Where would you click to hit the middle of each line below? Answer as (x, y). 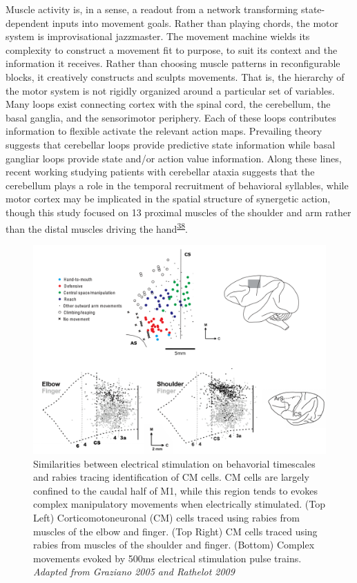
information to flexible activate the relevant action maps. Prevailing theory (164, 131)
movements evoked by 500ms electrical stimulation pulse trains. (167, 558)
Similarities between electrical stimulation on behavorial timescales (174, 463)
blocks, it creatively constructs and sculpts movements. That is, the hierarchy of (175, 76)
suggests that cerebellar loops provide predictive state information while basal (171, 144)
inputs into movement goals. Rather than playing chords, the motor (195, 22)
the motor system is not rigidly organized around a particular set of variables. (170, 90)
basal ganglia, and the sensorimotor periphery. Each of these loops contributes (171, 117)
